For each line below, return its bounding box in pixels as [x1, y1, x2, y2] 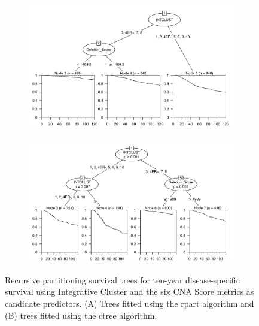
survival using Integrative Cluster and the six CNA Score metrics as [5, 285, 254, 298]
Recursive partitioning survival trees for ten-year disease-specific [5, 273, 240, 286]
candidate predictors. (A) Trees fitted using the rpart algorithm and [5, 297, 254, 309]
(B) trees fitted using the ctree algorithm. [5, 309, 157, 321]
